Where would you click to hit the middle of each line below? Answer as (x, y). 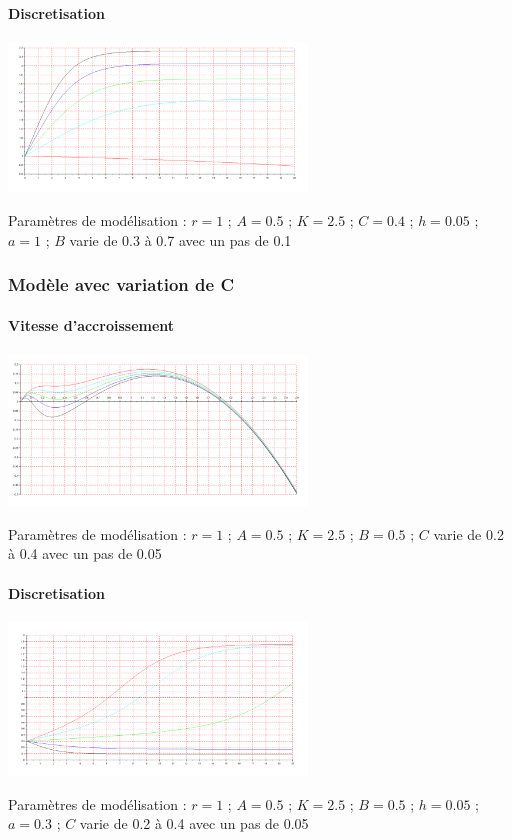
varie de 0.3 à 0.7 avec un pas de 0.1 (180, 239)
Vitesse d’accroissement (91, 324)
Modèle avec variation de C (121, 284)
